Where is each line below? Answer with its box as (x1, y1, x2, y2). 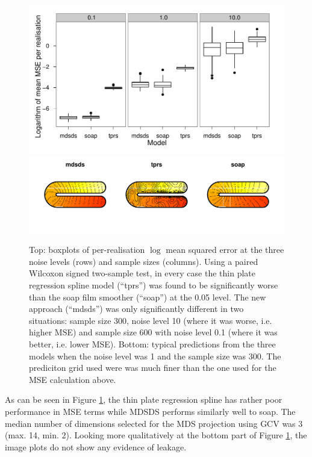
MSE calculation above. (29, 373, 116, 385)
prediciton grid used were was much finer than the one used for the (29, 361, 276, 374)
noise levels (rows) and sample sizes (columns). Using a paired (29, 255, 258, 267)
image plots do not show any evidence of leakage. (5, 440, 187, 453)
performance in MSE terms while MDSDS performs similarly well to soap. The (5, 405, 296, 417)
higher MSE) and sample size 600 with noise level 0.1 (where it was (29, 326, 278, 338)
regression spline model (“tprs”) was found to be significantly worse (29, 279, 278, 291)
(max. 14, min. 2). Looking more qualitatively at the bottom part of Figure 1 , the (5, 429, 307, 441)
